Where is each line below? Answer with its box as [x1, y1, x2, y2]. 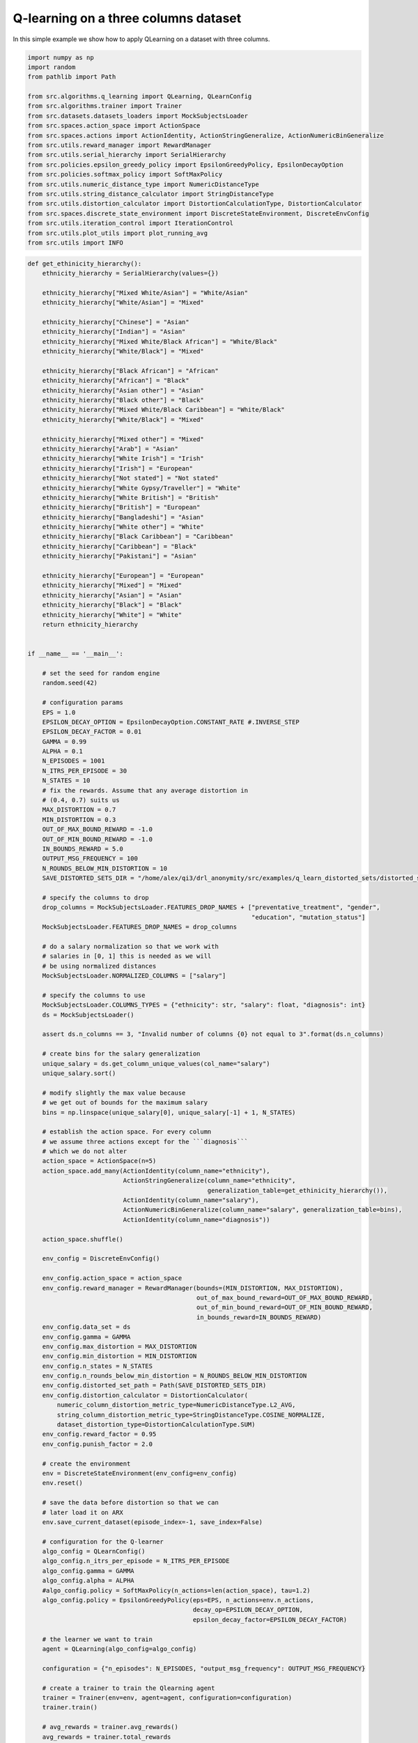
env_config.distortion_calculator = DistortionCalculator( [42, 1391, 249, 1399]
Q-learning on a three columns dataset [13, 10, 242, 26]
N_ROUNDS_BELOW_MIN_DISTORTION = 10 [42, 865, 167, 872]
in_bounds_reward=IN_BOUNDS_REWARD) [196, 1313, 322, 1321]
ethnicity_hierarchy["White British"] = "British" [42, 494, 219, 501]
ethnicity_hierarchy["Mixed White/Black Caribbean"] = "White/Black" [42, 406, 285, 414]
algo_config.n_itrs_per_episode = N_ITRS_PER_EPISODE [42, 1557, 230, 1565]
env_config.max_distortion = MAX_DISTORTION [42, 1342, 197, 1350]
